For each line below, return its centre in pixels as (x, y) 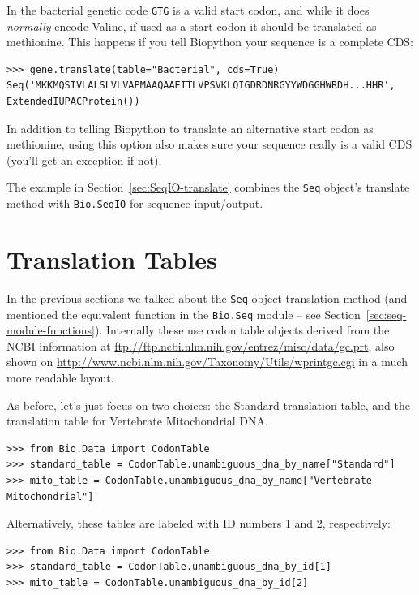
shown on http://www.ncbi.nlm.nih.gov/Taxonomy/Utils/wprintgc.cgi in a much (207, 362)
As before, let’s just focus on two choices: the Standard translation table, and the (208, 405)
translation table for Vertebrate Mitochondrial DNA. (137, 421)
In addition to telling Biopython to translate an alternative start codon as (190, 128)
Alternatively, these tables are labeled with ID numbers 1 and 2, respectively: (199, 523)
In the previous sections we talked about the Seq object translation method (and (207, 297)
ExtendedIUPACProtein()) (73, 102)
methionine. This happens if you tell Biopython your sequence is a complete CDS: (210, 42)
